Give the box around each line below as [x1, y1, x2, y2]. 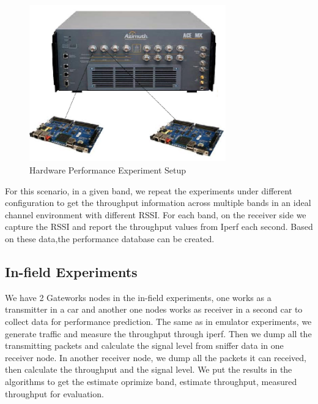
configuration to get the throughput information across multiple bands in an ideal [5, 196, 311, 209]
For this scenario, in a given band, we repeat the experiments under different [5, 184, 293, 197]
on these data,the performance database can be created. [5, 232, 215, 245]
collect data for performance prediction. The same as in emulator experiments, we [5, 315, 312, 328]
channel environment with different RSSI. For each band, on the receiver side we [5, 208, 306, 221]
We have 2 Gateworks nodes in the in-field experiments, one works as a [5, 291, 272, 303]
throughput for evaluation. [5, 387, 104, 400]
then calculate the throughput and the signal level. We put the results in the [5, 363, 292, 376]
